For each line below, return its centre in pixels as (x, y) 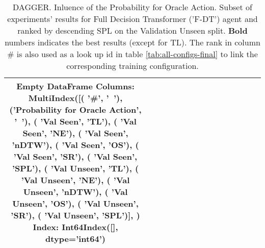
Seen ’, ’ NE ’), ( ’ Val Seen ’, (75, 133)
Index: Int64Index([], (75, 227)
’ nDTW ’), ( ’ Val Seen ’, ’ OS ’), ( (75, 145)
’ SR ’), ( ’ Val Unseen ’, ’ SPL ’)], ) (75, 215)
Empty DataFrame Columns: (75, 86)
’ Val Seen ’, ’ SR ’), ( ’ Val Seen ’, (75, 156)
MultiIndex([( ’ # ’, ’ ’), (75, 98)
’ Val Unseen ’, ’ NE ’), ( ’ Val (75, 180)
